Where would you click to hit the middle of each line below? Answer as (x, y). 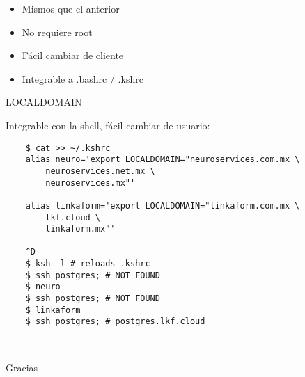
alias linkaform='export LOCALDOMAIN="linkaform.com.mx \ (163, 206)
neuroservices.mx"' (91, 183)
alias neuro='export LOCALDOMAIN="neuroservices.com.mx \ (163, 160)
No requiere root (57, 32)
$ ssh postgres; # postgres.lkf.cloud (115, 322)
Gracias (22, 367)
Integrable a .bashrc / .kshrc (83, 78)
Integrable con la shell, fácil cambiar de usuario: (108, 125)
